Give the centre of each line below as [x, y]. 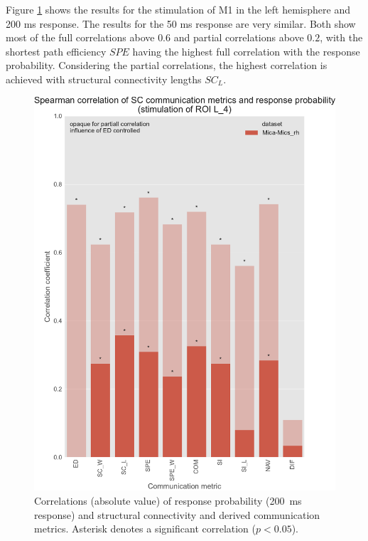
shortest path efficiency [56, 51]
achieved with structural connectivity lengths [104, 79]
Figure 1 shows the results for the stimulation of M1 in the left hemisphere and [178, 9]
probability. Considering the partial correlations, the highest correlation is [167, 65]
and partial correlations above [239, 37]
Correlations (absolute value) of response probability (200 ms [168, 500]
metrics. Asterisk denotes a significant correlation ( [145, 529]
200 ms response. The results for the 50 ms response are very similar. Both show [181, 23]
